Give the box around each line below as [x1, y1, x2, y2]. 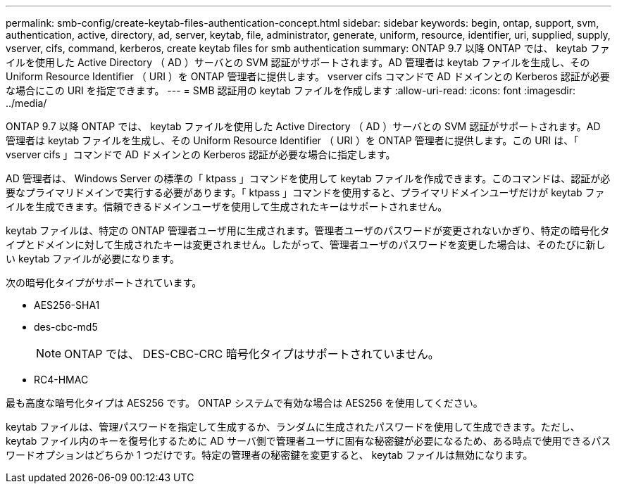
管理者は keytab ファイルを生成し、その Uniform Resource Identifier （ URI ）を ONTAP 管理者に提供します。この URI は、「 [6, 134, 579, 146]
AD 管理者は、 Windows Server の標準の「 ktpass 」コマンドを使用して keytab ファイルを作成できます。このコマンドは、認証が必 [6, 172, 611, 184]
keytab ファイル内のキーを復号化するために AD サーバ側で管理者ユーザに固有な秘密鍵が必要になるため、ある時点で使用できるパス [6, 435, 611, 447]
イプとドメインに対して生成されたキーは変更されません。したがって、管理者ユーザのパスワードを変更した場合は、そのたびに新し [6, 239, 606, 250]
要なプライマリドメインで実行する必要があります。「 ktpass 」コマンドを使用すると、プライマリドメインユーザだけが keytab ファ [6, 186, 605, 198]
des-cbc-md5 [34, 321, 98, 333]
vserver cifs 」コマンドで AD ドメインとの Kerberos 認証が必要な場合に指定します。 [6, 148, 396, 160]
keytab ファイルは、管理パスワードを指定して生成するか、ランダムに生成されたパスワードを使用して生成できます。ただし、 [6, 421, 580, 433]
